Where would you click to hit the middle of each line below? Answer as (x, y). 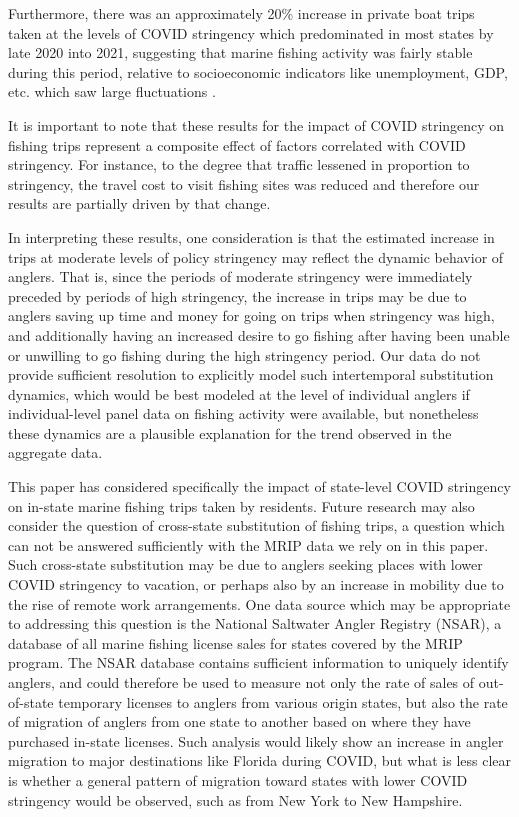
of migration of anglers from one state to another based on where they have (239, 721)
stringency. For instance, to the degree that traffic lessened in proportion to (239, 164)
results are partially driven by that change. (139, 203)
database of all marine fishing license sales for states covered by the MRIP (235, 642)
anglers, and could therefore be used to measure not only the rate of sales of (241, 682)
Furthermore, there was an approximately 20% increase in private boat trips (241, 13)
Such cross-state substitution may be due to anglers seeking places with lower (245, 564)
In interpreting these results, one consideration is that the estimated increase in (251, 236)
